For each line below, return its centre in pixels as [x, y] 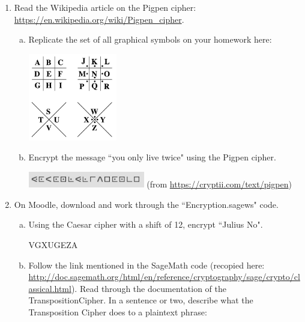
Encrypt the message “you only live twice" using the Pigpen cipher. [152, 157]
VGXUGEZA [53, 244]
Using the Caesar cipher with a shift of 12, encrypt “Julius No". [146, 224]
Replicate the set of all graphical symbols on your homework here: [150, 39]
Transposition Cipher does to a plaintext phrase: [118, 311]
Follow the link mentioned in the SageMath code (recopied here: [146, 265]
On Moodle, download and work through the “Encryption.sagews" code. [146, 204]
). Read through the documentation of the [149, 288]
